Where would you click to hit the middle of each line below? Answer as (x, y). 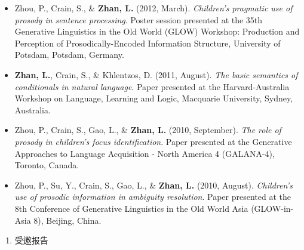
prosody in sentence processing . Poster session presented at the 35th (139, 19)
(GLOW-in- (272, 208)
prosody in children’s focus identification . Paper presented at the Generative (153, 141)
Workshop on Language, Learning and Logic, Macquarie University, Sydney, (154, 98)
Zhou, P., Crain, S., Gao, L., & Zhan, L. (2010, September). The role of (148, 130)
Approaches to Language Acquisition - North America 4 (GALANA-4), (145, 153)
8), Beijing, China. (67, 220)
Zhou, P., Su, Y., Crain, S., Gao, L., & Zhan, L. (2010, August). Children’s (153, 185)
